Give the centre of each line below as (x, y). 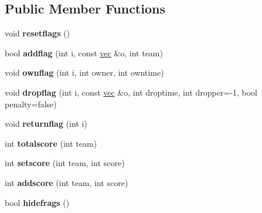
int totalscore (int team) (51, 143)
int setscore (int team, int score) (65, 163)
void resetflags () (38, 33)
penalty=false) (31, 104)
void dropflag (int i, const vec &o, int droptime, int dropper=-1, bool (131, 92)
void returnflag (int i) (46, 124)
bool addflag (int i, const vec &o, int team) (84, 53)
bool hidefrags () (37, 202)
